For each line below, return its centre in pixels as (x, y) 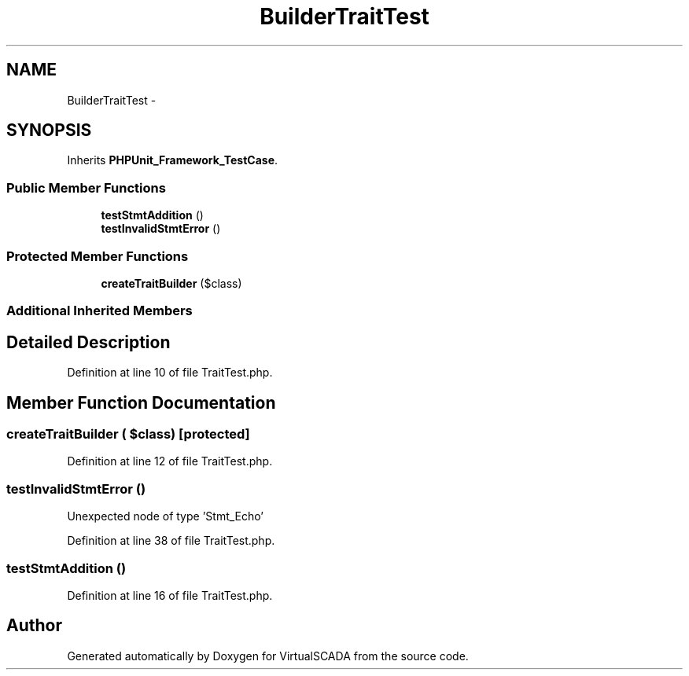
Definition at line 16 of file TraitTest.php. (170, 595)
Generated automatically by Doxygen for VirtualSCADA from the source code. (268, 656)
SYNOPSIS (49, 130)
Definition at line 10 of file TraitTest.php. (170, 373)
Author (34, 626)
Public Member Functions (86, 187)
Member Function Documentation (141, 402)
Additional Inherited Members (99, 311)
